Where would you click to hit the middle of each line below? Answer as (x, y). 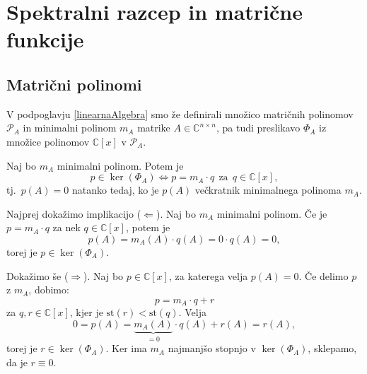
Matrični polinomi (74, 84)
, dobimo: (49, 290)
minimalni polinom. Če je (272, 213)
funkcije (45, 39)
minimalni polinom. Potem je (120, 165)
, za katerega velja (208, 275)
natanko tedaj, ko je (115, 190)
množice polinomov (48, 141)
